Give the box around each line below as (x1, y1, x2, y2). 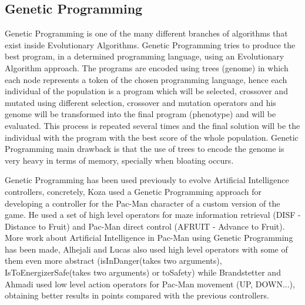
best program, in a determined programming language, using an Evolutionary (5, 50, 284, 62)
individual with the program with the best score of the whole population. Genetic (5, 131, 299, 143)
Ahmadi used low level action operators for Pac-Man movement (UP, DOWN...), (5, 277, 295, 290)
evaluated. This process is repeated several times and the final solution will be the (5, 119, 300, 131)
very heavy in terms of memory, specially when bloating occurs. (5, 154, 234, 166)
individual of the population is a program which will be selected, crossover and (5, 85, 288, 97)
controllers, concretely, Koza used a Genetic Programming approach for (5, 185, 262, 197)
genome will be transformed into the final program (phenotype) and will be (5, 108, 276, 120)
